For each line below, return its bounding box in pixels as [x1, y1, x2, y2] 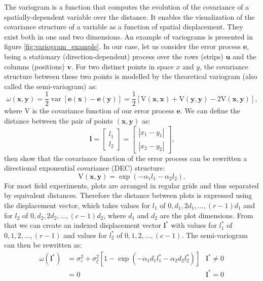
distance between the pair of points [4, 115, 113, 126]
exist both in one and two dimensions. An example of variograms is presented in [4, 31, 253, 42]
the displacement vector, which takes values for [4, 200, 151, 211]
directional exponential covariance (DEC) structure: [4, 163, 165, 173]
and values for [63, 229, 107, 240]
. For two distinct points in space [71, 61, 174, 71]
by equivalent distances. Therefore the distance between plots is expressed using [4, 190, 252, 200]
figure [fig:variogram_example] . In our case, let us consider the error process [4, 41, 241, 52]
